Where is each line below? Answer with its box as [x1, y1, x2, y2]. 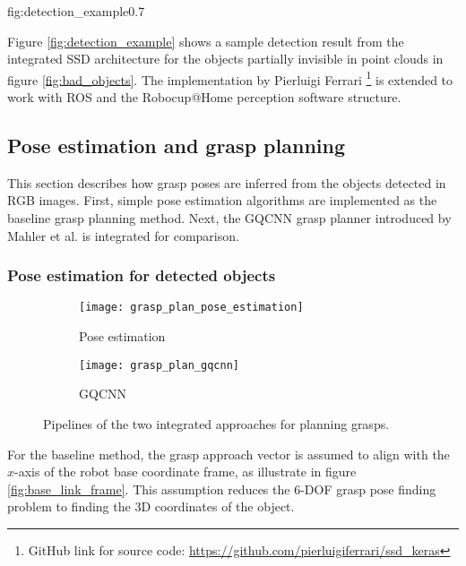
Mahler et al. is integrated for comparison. [7, 226, 239, 244]
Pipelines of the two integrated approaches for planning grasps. [43, 414, 390, 433]
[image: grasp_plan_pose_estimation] [79, 301, 304, 314]
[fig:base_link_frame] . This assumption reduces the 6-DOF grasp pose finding [7, 479, 436, 498]
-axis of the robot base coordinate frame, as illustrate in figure [14, 462, 357, 481]
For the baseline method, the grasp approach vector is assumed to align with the [7, 444, 450, 463]
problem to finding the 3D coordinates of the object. [7, 497, 295, 516]
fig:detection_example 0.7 [7, 2, 145, 20]
